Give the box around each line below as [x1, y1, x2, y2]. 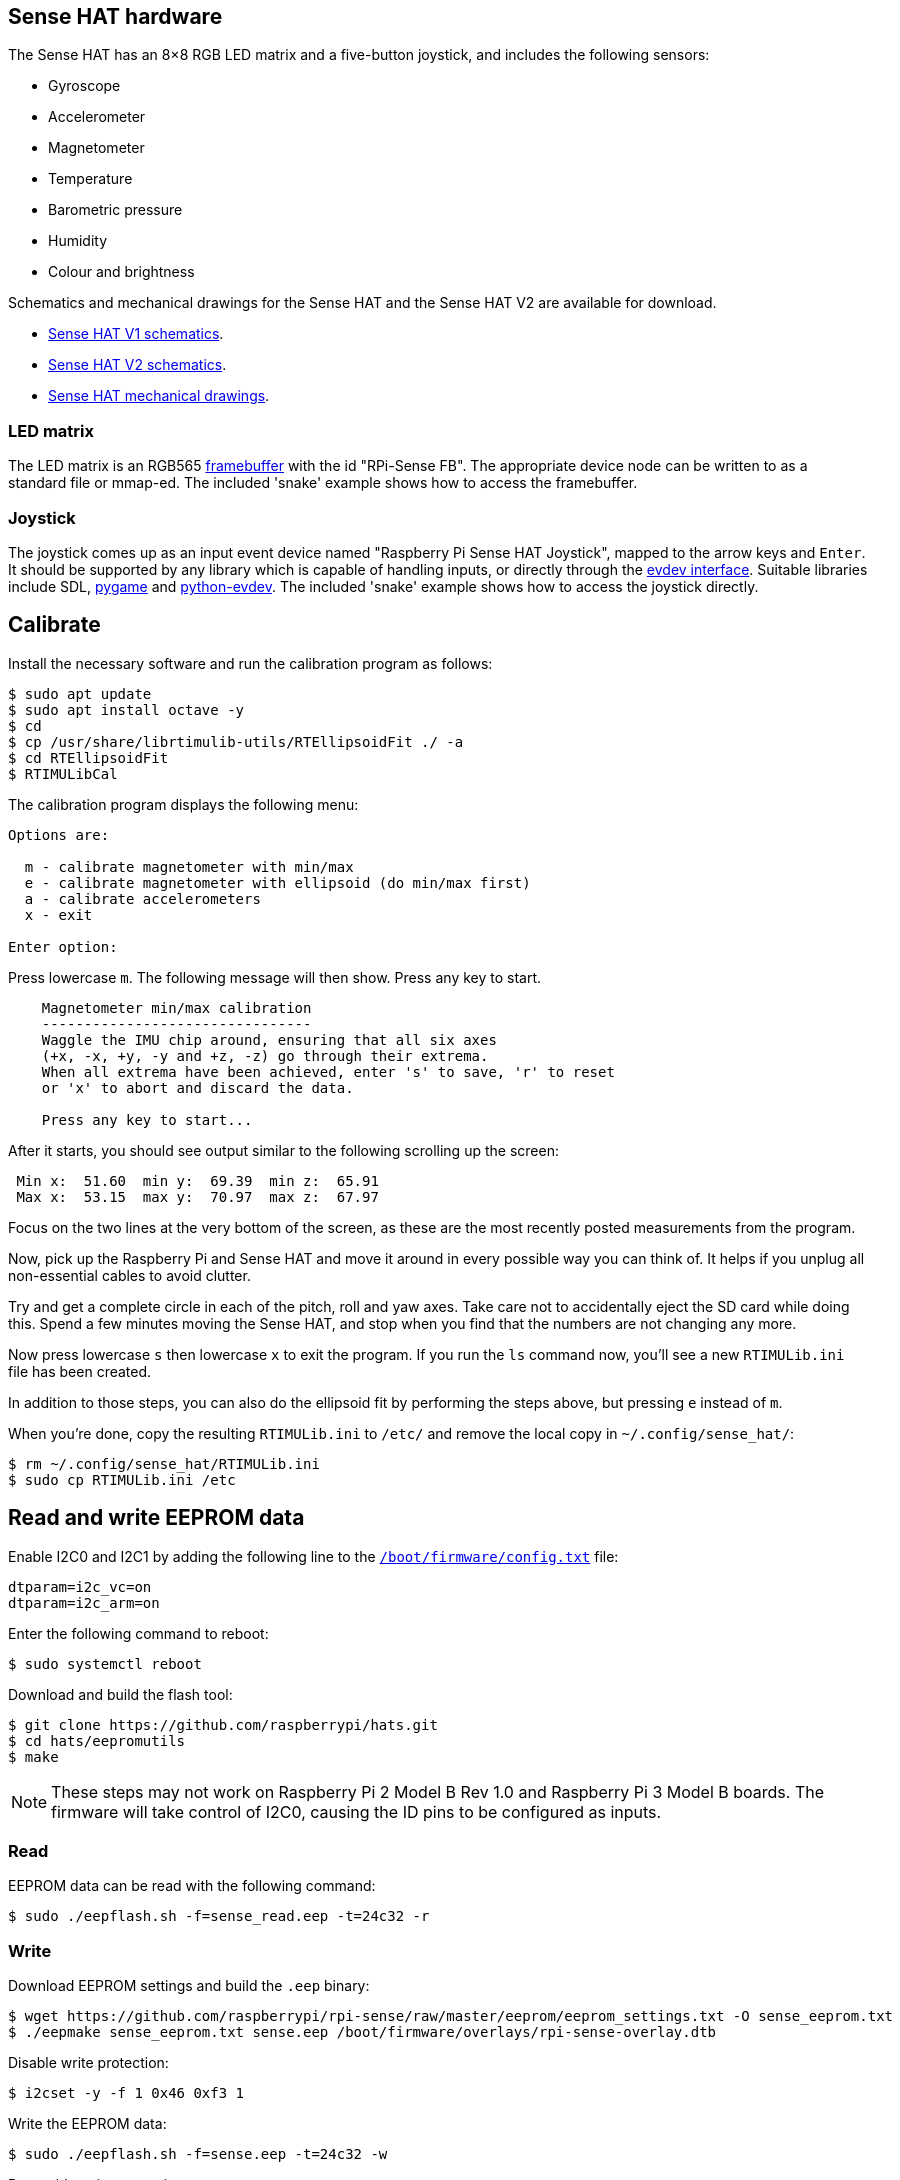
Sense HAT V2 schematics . [48, 356, 227, 374]
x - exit [24, 906, 93, 923]
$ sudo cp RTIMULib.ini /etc [8, 1471, 236, 1488]
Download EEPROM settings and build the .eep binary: [8, 1977, 370, 1995]
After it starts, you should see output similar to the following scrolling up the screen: [8, 1141, 559, 1159]
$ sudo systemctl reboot [8, 1655, 202, 1672]
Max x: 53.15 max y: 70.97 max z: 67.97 [16, 1188, 379, 1205]
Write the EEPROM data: [8, 2115, 167, 2133]
